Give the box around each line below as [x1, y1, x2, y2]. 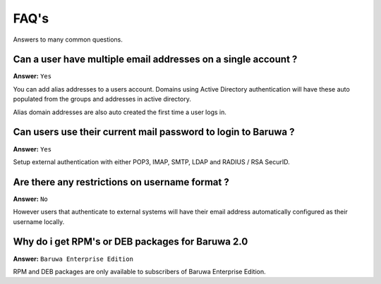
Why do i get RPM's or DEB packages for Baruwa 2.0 [13, 236, 248, 248]
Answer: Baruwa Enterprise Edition [13, 254, 134, 263]
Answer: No [13, 195, 49, 203]
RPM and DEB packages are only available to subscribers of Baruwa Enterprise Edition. [13, 267, 266, 276]
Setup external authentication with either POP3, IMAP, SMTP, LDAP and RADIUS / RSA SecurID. [13, 157, 290, 166]
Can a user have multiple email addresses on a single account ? [13, 54, 298, 66]
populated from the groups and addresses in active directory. [13, 95, 192, 104]
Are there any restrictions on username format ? [13, 176, 229, 188]
